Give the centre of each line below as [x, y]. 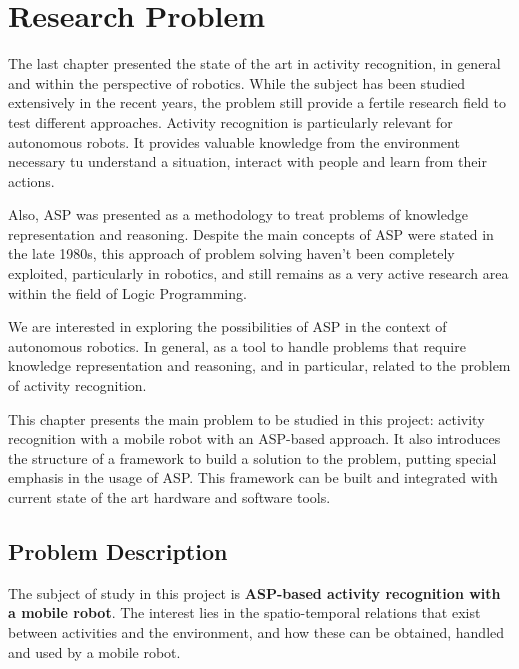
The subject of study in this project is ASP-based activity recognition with [254, 592]
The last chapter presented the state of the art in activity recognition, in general [254, 63]
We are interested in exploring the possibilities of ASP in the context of [227, 326]
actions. [31, 180]
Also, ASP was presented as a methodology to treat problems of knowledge [238, 214]
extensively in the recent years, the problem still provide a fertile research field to [257, 102]
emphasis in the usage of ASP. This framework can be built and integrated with [253, 477]
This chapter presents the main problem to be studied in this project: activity [246, 418]
